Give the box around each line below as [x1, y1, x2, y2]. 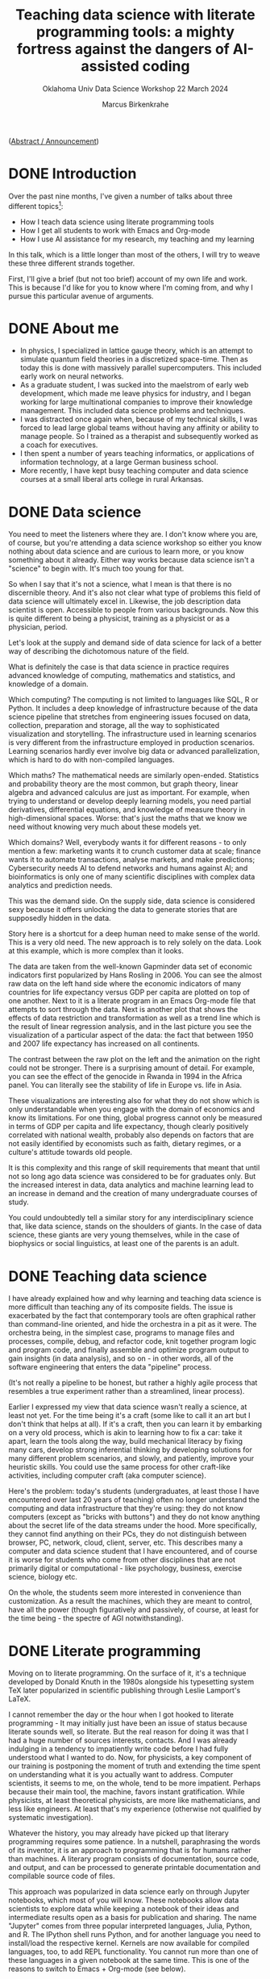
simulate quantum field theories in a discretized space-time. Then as [19, 354, 248, 364]
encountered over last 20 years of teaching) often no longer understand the [8, 1495, 260, 1504]
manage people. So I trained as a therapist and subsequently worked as [19, 432, 259, 441]
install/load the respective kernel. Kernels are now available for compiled [8, 1939, 250, 1948]
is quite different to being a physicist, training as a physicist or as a [8, 613, 230, 623]
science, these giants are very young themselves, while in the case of [8, 1230, 240, 1240]
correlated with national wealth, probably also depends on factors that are [8, 1130, 255, 1140]
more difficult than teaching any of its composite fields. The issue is [8, 1302, 234, 1312]
